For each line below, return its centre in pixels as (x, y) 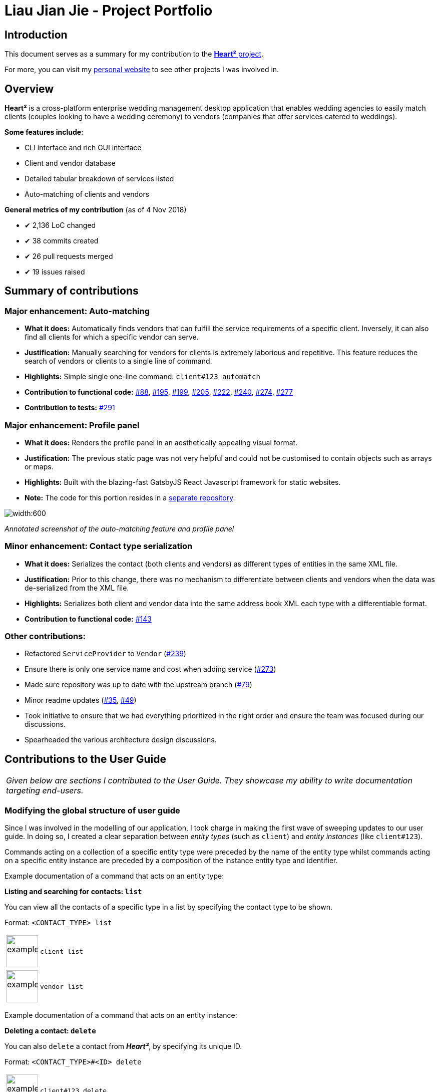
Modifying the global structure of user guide (92, 810)
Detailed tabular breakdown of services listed (99, 179)
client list (62, 951)
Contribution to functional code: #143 (88, 619)
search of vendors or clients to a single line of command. (118, 361)
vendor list (62, 986)
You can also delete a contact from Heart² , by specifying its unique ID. (123, 1046)
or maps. (39, 466)
